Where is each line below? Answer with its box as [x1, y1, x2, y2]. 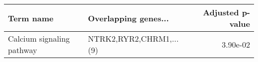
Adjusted [202, 6, 239, 18]
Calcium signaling [8, 33, 70, 44]
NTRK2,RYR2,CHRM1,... [88, 33, 179, 44]
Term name [8, 12, 54, 24]
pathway [8, 44, 37, 56]
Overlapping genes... [88, 12, 169, 24]
